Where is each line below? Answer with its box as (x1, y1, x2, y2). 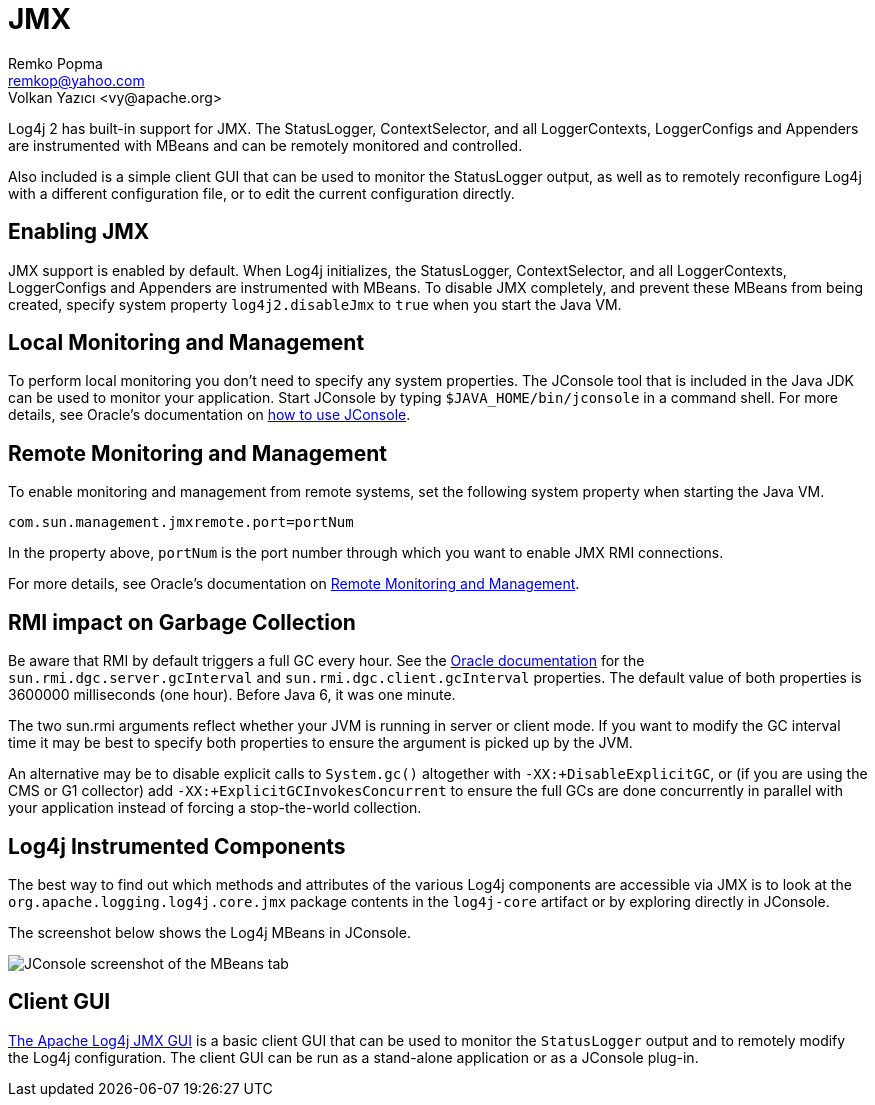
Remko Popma (8, 54, 103, 72)
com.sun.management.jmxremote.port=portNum (8, 514, 354, 531)
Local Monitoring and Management (8, 330, 365, 356)
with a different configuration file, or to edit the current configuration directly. (8, 184, 515, 202)
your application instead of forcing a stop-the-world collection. (8, 799, 422, 817)
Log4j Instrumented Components (8, 833, 346, 859)
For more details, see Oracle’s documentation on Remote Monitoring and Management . (8, 575, 580, 593)
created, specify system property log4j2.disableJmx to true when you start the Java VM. (8, 295, 622, 313)
